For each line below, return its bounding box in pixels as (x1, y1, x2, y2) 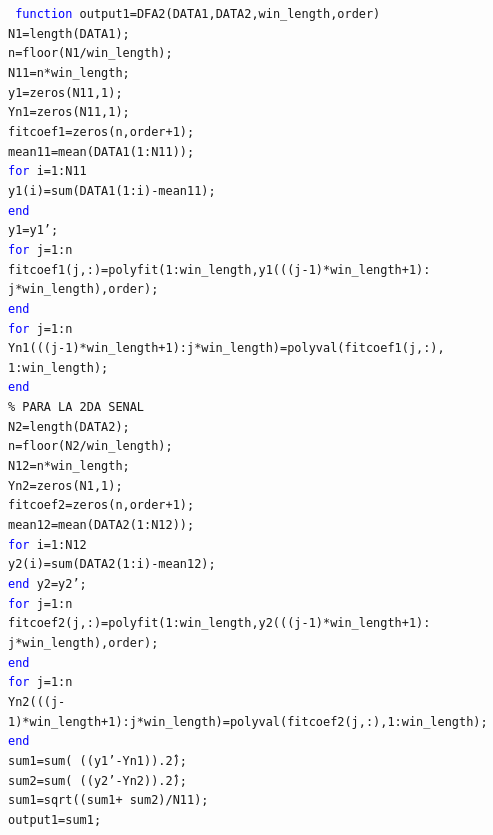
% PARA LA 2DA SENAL (8, 400, 145, 415)
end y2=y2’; (8, 577, 87, 592)
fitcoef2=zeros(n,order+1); (8, 498, 195, 513)
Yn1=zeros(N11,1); (8, 105, 130, 120)
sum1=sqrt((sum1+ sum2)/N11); (8, 793, 209, 808)
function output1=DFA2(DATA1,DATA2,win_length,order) (15, 7, 381, 21)
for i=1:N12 (8, 537, 87, 552)
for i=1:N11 (8, 164, 87, 179)
